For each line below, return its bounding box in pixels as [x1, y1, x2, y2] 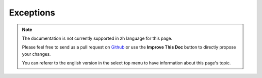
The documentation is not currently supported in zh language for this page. [22, 35, 173, 41]
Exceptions [9, 7, 55, 18]
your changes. [22, 51, 51, 57]
